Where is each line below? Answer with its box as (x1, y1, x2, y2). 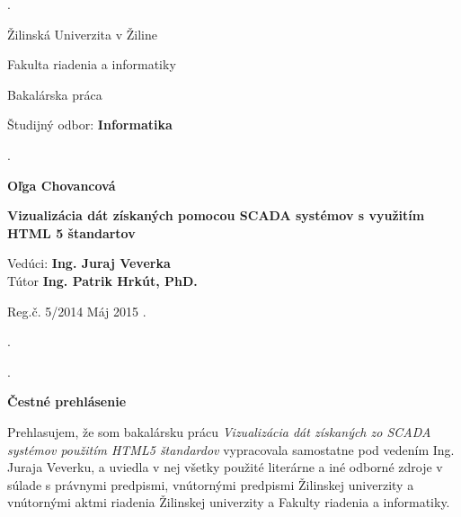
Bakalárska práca (7, 85, 102, 103)
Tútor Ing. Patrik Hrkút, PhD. (7, 271, 198, 290)
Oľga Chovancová (7, 175, 116, 194)
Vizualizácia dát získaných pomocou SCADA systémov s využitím (7, 206, 425, 225)
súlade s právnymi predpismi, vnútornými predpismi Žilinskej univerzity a (7, 475, 414, 494)
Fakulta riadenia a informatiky (7, 55, 176, 74)
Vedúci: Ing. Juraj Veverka (7, 254, 171, 272)
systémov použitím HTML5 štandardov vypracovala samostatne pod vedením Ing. (7, 440, 455, 459)
